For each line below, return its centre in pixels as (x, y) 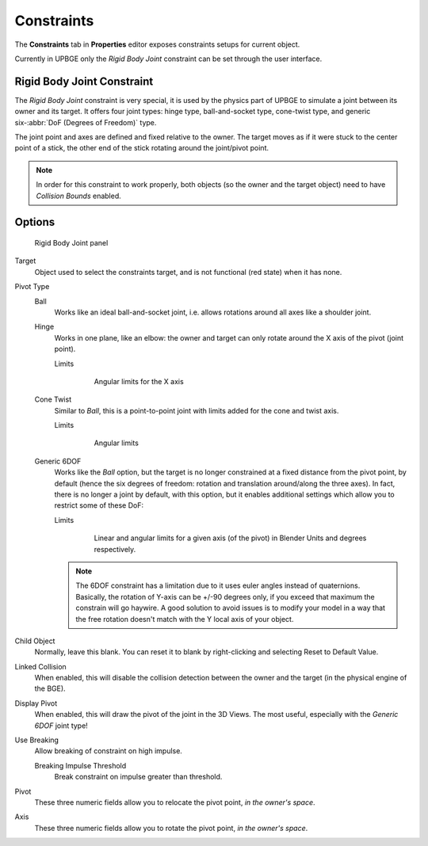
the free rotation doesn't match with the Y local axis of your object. (185, 619)
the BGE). (50, 688)
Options (35, 222)
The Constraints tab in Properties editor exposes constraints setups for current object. (157, 44)
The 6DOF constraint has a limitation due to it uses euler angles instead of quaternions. (218, 585)
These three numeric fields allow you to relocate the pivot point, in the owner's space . (175, 802)
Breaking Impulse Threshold (80, 765)
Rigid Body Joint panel (71, 242)
